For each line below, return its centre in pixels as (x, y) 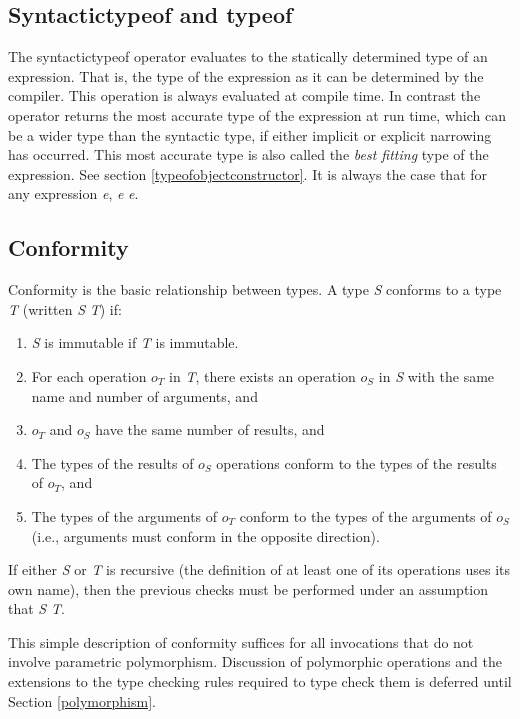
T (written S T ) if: (65, 308)
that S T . (36, 608)
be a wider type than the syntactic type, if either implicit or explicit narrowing (250, 134)
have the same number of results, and (210, 429)
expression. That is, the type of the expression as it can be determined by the (246, 75)
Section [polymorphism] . (82, 700)
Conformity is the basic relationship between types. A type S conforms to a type (255, 289)
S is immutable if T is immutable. (135, 342)
